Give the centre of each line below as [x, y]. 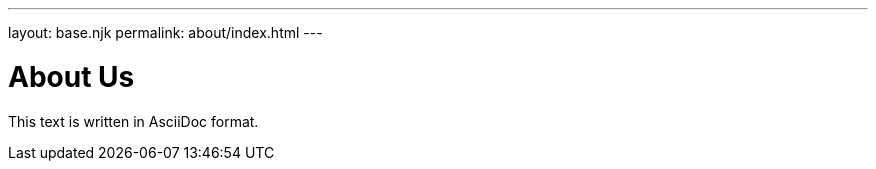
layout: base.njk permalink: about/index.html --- [165, 32]
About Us [71, 76]
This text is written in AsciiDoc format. [133, 121]
